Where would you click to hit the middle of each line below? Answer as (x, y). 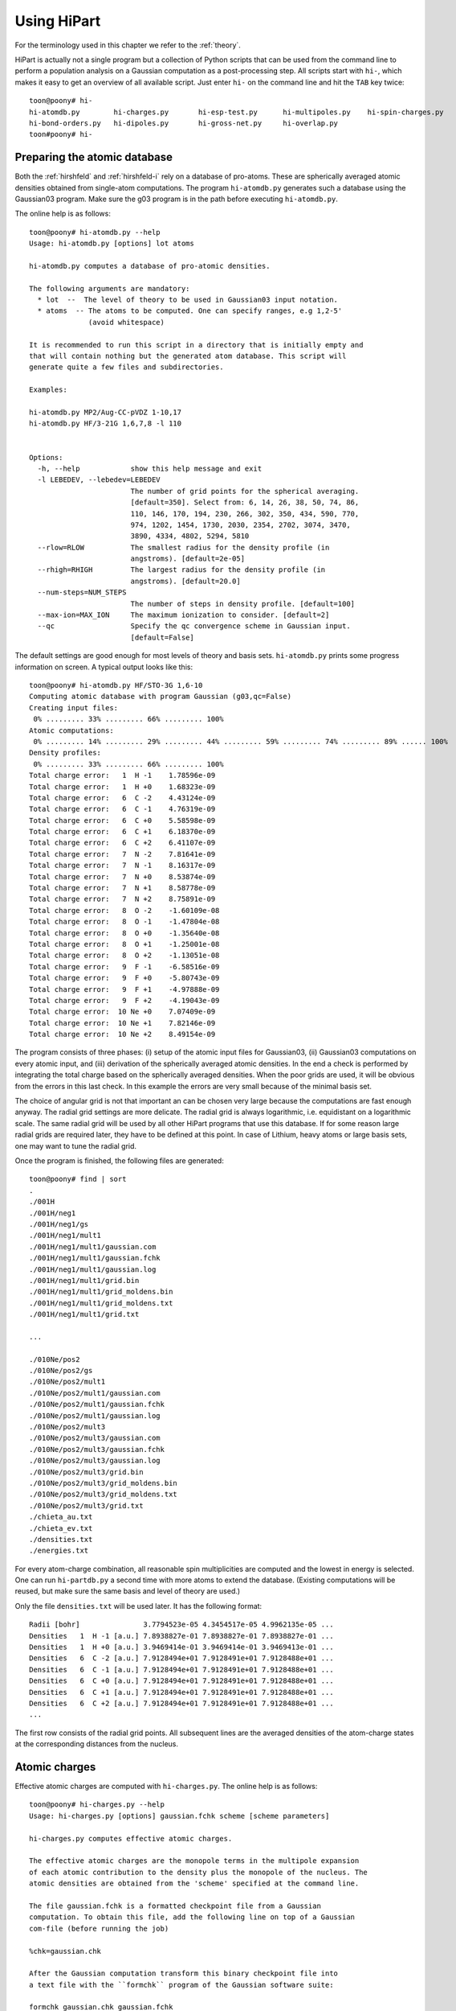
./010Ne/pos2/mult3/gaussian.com (95, 1438)
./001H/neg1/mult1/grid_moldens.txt (101, 1303)
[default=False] (162, 637)
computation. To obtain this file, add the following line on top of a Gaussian (192, 1917)
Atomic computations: (71, 730)
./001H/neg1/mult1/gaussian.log (93, 1269)
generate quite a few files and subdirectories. (126, 367)
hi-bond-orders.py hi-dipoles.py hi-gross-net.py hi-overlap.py (184, 123)
